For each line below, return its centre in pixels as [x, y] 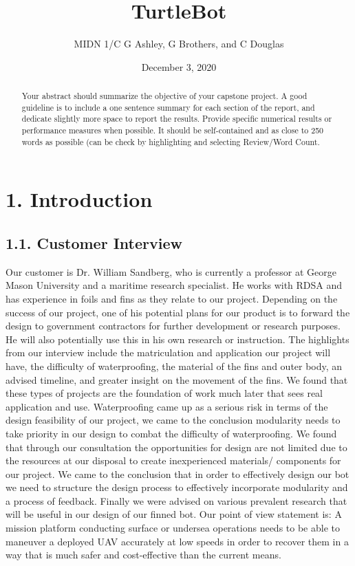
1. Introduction [79, 199]
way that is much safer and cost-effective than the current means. [143, 555]
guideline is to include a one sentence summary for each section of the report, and [168, 107]
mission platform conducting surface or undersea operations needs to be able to [173, 528]
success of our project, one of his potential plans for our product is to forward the [178, 312]
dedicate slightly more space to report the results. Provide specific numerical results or [177, 119]
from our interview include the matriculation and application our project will [168, 352]
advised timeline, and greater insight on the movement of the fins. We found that [177, 379]
